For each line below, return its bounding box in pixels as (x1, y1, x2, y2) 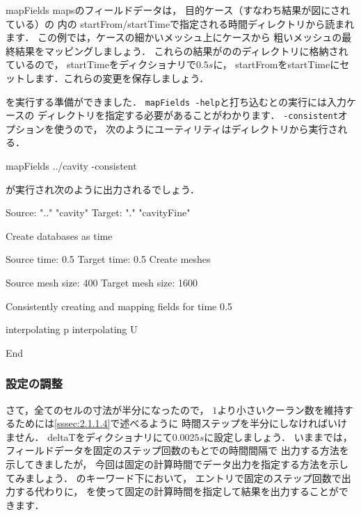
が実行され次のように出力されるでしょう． (6, 182, 200, 196)
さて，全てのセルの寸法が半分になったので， (6, 402, 209, 417)
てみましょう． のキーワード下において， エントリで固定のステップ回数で (6, 470, 342, 485)
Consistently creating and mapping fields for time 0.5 (6, 298, 232, 313)
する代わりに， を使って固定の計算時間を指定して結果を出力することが (15, 484, 339, 499)
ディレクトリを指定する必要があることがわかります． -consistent (37, 108, 338, 122)
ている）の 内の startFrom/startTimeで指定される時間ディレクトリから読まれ (6, 16, 355, 31)
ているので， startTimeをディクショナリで (6, 57, 196, 72)
